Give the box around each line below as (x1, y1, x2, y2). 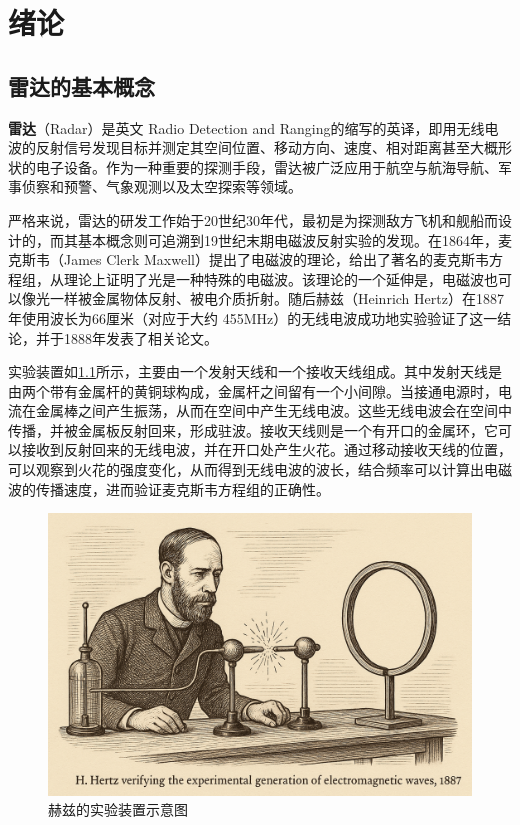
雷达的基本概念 (8, 70, 155, 101)
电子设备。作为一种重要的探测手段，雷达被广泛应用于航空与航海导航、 (35, 156, 498, 177)
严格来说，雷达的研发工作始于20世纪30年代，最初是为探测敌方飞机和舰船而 (8, 209, 498, 230)
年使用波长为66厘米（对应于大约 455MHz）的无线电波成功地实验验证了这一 (8, 307, 498, 328)
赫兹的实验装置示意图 (48, 799, 188, 820)
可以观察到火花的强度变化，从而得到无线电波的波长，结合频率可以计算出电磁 (8, 459, 512, 480)
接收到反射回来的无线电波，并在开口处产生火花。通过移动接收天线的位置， (21, 439, 512, 460)
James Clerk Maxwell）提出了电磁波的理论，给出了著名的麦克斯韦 (63, 249, 489, 270)
